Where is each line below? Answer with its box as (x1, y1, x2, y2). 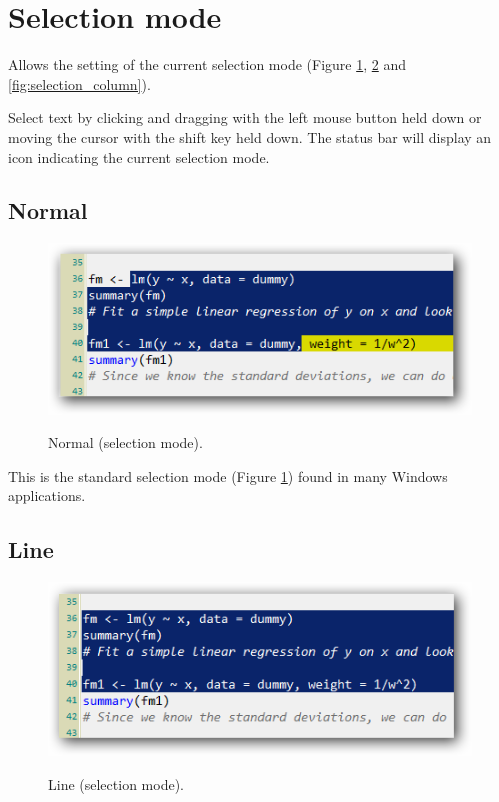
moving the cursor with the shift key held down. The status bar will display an (8, 126, 492, 147)
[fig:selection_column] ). (8, 73, 151, 94)
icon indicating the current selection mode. (8, 146, 270, 167)
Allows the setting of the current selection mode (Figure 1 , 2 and (8, 54, 406, 75)
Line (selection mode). (48, 773, 184, 794)
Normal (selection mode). (48, 432, 203, 453)
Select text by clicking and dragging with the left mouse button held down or (8, 107, 482, 128)
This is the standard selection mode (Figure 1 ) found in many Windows (8, 465, 448, 486)
